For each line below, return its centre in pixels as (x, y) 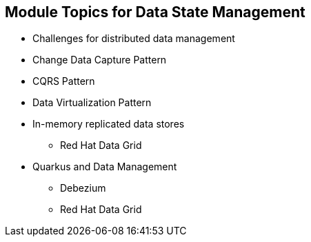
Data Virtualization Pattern (92, 103)
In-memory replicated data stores (109, 124)
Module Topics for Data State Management (155, 12)
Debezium (83, 188)
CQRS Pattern (64, 81)
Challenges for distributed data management (134, 39)
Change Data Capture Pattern (100, 60)
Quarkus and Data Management (105, 167)
